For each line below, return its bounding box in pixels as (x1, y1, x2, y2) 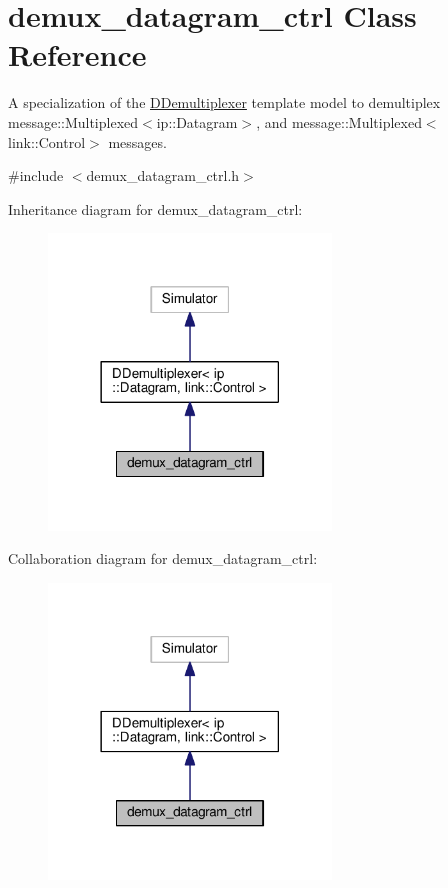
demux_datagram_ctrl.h (86, 165, 240, 186)
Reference (8, 34, 147, 75)
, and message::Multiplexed (256, 111, 422, 132)
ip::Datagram (156, 111, 238, 132)
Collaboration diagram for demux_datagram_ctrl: (8, 548, 318, 569)
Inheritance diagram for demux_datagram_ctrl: (8, 198, 303, 219)
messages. (108, 131, 167, 152)
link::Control (8, 131, 86, 152)
